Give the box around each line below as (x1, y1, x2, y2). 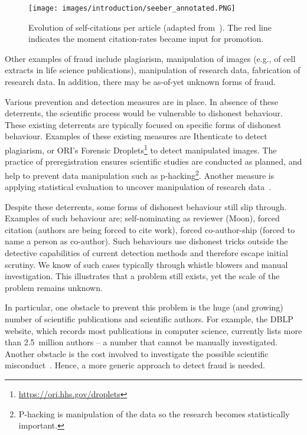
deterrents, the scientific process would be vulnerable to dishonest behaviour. (5, 107, 283, 119)
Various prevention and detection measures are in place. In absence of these (5, 95, 278, 107)
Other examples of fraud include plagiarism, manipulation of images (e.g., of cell (5, 52, 296, 64)
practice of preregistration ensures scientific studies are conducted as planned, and (5, 155, 302, 168)
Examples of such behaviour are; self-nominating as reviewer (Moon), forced (5, 212, 280, 224)
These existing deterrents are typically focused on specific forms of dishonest (5, 118, 282, 130)
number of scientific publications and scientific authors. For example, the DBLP (5, 313, 293, 325)
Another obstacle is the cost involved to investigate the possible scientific (5, 347, 269, 359)
